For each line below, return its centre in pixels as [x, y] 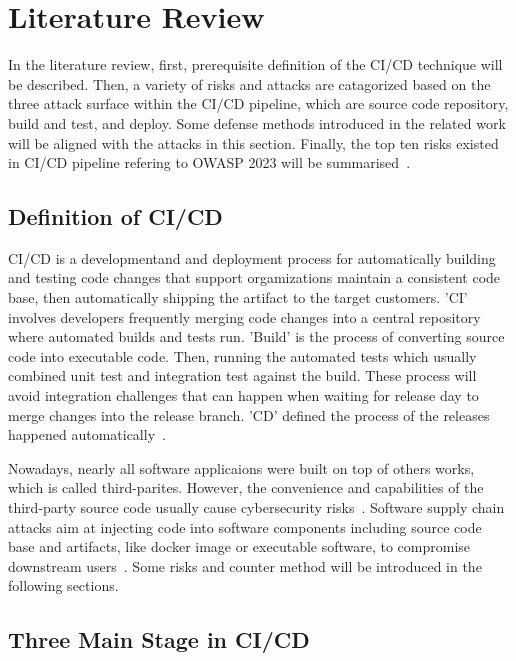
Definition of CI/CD [115, 216]
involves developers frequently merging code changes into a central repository [244, 316]
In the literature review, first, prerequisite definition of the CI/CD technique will [255, 64]
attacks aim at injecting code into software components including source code [245, 526]
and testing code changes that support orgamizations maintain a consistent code [254, 277]
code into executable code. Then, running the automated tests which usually [242, 355]
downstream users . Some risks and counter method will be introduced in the [245, 565]
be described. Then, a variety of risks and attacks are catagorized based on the [249, 83]
